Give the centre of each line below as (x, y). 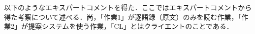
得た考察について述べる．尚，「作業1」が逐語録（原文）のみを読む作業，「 (123, 17)
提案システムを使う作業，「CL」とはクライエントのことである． (130, 26)
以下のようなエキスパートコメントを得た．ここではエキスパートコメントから (128, 7)
